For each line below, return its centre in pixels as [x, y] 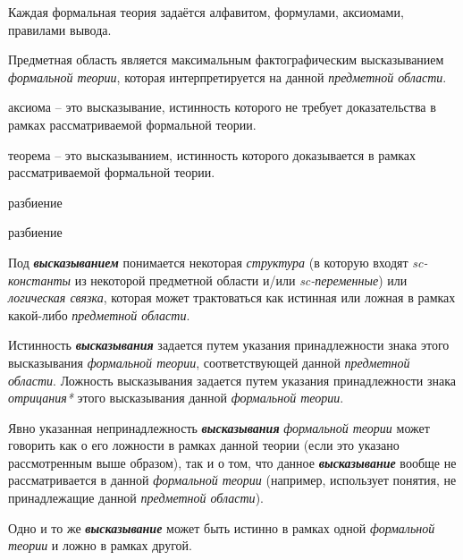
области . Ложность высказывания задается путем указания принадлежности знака [232, 380]
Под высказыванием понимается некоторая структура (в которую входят [208, 262]
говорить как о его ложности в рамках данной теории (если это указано [204, 445]
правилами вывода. [60, 29]
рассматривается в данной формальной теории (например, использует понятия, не [232, 480]
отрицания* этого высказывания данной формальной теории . [176, 398]
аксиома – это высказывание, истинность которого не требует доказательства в [222, 107]
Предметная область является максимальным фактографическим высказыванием [226, 59]
